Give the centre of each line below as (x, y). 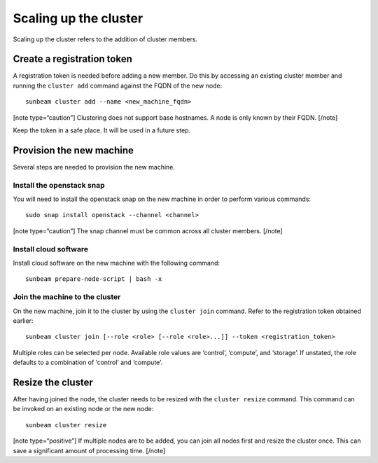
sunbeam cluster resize (66, 425)
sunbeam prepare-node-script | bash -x (94, 279)
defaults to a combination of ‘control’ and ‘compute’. (88, 362)
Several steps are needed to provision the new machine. (94, 167)
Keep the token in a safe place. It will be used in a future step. (102, 130)
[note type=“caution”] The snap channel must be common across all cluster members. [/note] (148, 230)
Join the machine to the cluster (67, 297)
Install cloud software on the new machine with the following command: (117, 263)
